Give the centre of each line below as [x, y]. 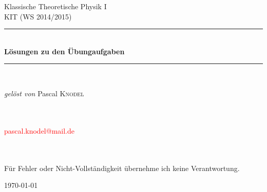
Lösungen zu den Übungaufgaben [64, 51]
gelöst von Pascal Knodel [44, 93]
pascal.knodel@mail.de [39, 130]
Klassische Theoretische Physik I [55, 6]
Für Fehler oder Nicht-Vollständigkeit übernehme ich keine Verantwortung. [122, 168]
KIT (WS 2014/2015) [38, 16]
